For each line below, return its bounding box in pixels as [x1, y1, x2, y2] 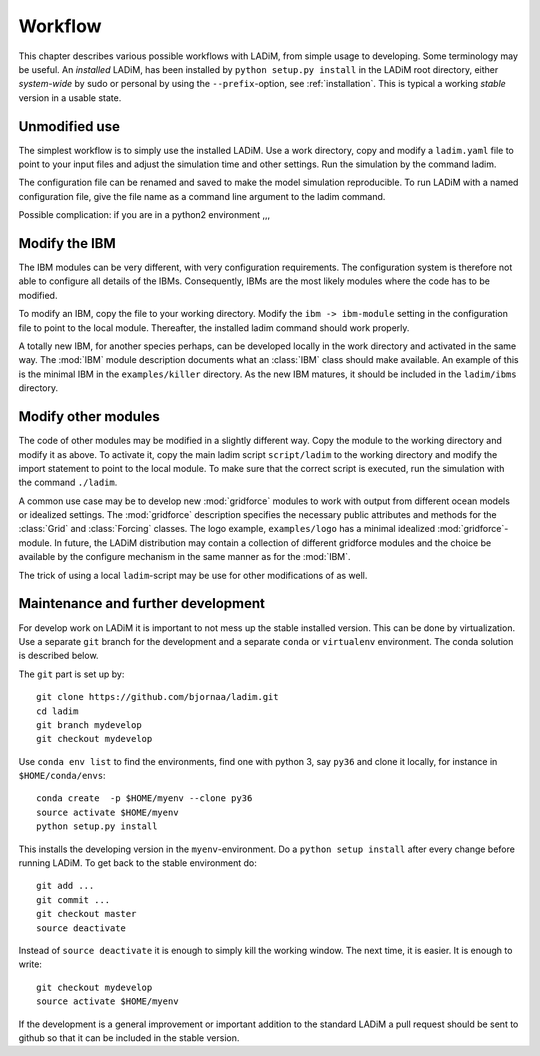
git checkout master [36, 908, 137, 920]
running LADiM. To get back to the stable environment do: [18, 857, 257, 869]
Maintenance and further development [18, 595, 265, 612]
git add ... [36, 880, 95, 892]
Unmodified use [18, 118, 120, 135]
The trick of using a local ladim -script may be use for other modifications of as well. [18, 569, 368, 581]
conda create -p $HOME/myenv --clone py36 [36, 793, 253, 804]
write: [18, 958, 42, 970]
